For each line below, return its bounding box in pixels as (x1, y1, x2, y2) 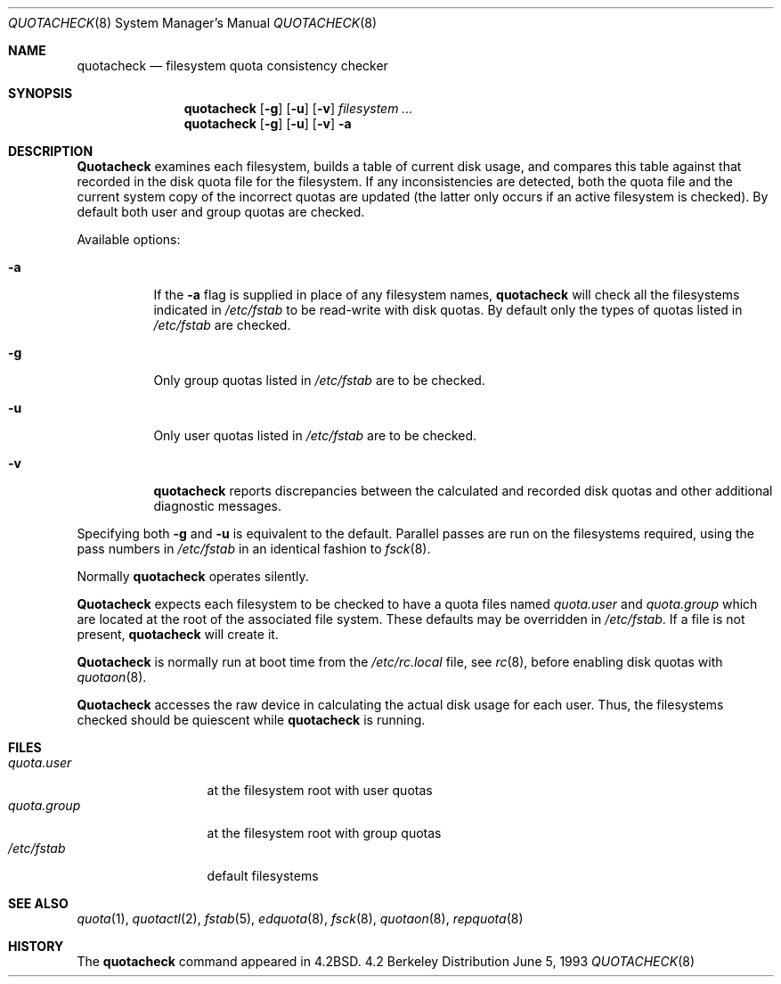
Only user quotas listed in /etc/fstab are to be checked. (153, 428, 477, 443)
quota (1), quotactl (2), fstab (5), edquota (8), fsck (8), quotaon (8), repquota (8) (77, 911, 524, 926)
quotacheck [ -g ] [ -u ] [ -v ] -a (183, 116, 352, 131)
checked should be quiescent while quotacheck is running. (77, 712, 426, 727)
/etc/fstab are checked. (153, 317, 291, 332)
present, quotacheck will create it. (77, 627, 279, 642)
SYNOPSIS (8, 86, 73, 101)
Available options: (77, 232, 181, 247)
